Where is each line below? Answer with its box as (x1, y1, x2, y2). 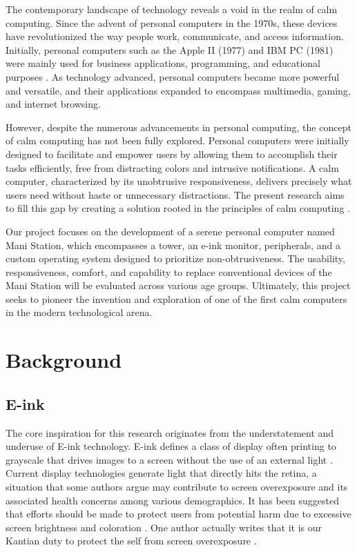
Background (6, 346, 122, 374)
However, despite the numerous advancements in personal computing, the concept (6, 119, 351, 134)
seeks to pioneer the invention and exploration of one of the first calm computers (6, 291, 347, 306)
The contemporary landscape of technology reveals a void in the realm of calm (6, 2, 338, 16)
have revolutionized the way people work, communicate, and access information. (6, 29, 344, 43)
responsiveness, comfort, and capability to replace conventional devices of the (6, 264, 332, 279)
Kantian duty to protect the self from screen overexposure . (6, 533, 257, 548)
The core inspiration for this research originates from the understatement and (6, 425, 334, 440)
